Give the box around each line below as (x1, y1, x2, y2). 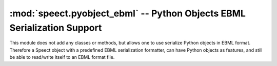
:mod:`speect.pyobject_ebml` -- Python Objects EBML (9, 8, 246, 19)
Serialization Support (9, 22, 102, 33)
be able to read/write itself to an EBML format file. (9, 54, 115, 60)
